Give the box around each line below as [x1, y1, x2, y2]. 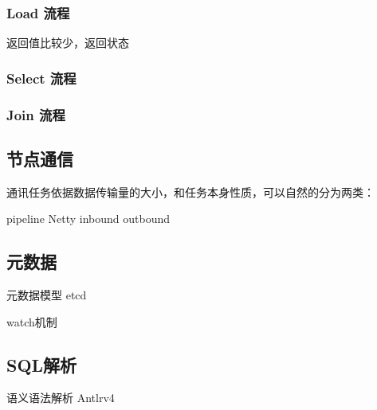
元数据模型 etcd [6, 287, 87, 303]
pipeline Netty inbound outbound [6, 210, 171, 227]
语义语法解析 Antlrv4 [6, 389, 115, 406]
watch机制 [6, 313, 57, 330]
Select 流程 [6, 68, 77, 88]
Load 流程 [6, 2, 70, 22]
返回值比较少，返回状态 [6, 34, 129, 51]
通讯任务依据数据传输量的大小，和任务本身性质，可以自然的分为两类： [6, 183, 375, 200]
